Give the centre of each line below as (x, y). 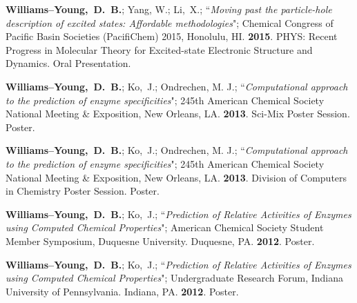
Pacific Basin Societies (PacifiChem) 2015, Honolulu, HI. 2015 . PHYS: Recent (172, 36)
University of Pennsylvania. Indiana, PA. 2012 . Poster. (122, 291)
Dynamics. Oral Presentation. (68, 63)
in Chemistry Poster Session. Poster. (83, 191)
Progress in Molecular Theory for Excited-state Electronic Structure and (159, 49)
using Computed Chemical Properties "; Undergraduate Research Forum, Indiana (175, 278)
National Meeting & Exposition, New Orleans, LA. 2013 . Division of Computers (176, 177)
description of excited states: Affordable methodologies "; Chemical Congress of (170, 22)
